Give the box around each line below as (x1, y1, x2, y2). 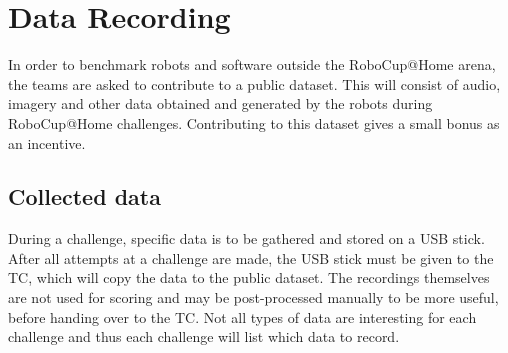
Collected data (8, 181, 161, 212)
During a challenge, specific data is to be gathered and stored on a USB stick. (8, 228, 485, 249)
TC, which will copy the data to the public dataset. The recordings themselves (8, 267, 490, 288)
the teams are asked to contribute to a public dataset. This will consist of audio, (8, 73, 501, 94)
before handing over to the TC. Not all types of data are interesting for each (8, 306, 477, 327)
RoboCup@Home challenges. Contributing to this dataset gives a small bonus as (8, 112, 500, 133)
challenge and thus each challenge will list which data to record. (8, 326, 400, 347)
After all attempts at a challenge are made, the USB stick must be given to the (8, 247, 494, 268)
